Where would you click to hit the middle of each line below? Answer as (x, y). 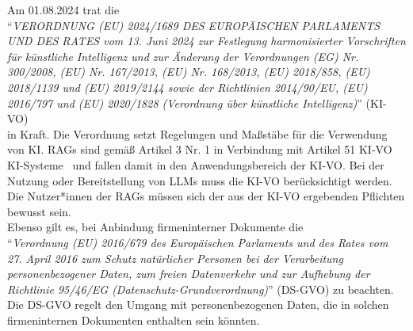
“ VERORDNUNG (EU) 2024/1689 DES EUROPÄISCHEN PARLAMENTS (194, 25)
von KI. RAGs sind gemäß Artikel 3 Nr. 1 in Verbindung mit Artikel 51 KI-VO (200, 149)
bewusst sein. (39, 211)
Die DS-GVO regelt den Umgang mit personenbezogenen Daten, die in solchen (198, 304)
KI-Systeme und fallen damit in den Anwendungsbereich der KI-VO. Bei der (196, 164)
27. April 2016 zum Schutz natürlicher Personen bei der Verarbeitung (175, 258)
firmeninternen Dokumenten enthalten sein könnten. (134, 320)
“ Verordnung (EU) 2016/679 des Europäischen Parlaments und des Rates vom (198, 242)
